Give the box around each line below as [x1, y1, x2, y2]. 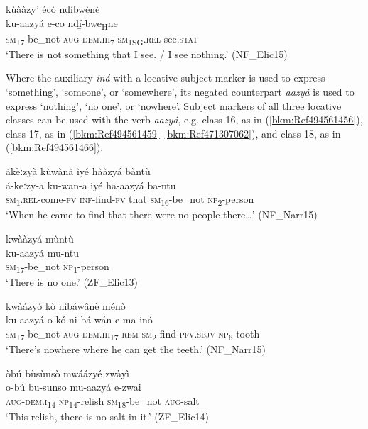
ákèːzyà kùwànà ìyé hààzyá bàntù [6, 164, 151, 178]
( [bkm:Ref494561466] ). [6, 140, 104, 155]
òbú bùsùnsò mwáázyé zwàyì [6, 365, 129, 380]
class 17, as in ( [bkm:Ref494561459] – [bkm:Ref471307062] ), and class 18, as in [6, 126, 341, 140]
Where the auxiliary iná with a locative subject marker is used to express [6, 70, 325, 85]
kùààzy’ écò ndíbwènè [6, 1, 100, 16]
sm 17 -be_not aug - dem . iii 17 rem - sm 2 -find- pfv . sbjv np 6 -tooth [6, 326, 260, 342]
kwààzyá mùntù [6, 230, 74, 245]
